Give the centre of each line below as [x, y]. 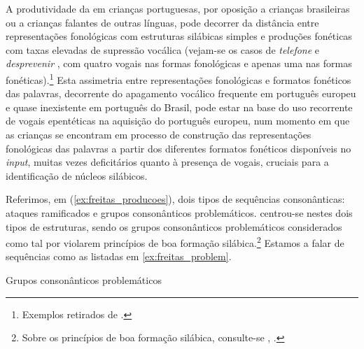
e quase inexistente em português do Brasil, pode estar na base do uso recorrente [179, 107]
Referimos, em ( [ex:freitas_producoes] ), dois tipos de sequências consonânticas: [175, 199]
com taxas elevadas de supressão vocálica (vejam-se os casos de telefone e [163, 49]
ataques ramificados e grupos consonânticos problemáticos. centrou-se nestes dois [179, 212]
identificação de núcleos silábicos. [77, 175]
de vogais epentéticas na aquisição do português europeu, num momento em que [178, 121]
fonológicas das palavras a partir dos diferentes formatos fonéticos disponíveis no [178, 148]
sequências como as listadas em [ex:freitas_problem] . [119, 256]
